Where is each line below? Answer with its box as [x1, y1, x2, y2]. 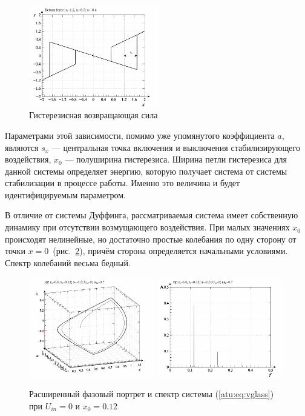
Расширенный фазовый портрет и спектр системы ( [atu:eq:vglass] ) [29, 387, 274, 400]
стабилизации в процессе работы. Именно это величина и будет [5, 176, 240, 189]
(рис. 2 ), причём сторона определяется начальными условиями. [53, 244, 288, 257]
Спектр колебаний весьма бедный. [5, 256, 131, 269]
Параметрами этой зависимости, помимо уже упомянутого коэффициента [5, 129, 275, 141]
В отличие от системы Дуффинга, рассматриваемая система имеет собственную [5, 209, 298, 221]
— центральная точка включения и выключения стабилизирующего [51, 141, 300, 153]
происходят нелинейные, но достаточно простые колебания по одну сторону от [5, 232, 297, 245]
